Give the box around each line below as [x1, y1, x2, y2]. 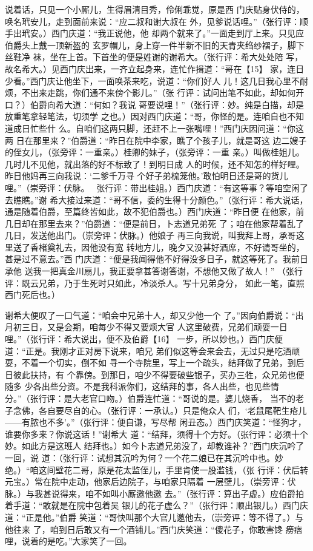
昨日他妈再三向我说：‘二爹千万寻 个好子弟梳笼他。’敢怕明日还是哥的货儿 [5, 169, 288, 182]
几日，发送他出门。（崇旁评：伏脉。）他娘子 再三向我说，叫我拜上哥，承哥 [5, 229, 296, 242]
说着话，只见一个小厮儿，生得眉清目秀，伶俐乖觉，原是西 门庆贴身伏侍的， [5, 3, 305, 15]
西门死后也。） [5, 288, 60, 301]
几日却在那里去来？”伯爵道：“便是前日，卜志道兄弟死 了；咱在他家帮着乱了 [5, 217, 304, 229]
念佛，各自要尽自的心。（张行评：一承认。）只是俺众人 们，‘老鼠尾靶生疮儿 [13, 404, 307, 416]
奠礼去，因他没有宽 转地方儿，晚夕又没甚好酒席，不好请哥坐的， [47, 240, 305, 253]
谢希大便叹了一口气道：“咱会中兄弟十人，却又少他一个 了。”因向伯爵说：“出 [5, 308, 304, 321]
